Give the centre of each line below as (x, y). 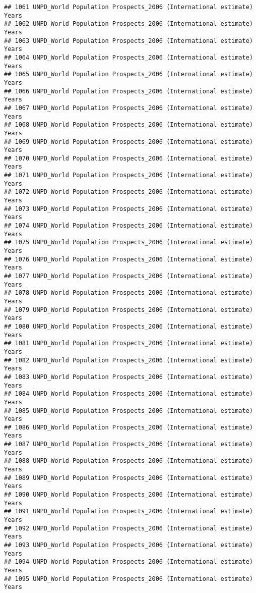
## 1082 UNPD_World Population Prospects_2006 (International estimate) (129, 360)
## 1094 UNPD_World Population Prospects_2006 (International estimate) (129, 562)
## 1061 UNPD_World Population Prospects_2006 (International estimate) (129, 7)
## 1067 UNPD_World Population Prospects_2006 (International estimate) (129, 108)
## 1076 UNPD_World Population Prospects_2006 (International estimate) (129, 259)
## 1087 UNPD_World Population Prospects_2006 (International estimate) (129, 444)
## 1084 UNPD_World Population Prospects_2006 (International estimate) (129, 394)
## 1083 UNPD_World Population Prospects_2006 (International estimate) (129, 377)
